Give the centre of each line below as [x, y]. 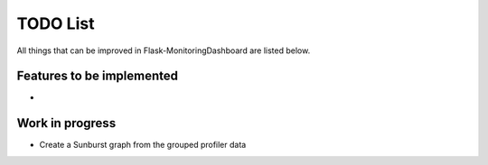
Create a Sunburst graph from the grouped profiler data [143, 145]
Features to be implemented [98, 76]
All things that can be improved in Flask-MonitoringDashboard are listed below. [164, 50]
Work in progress [66, 123]
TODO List [56, 23]
